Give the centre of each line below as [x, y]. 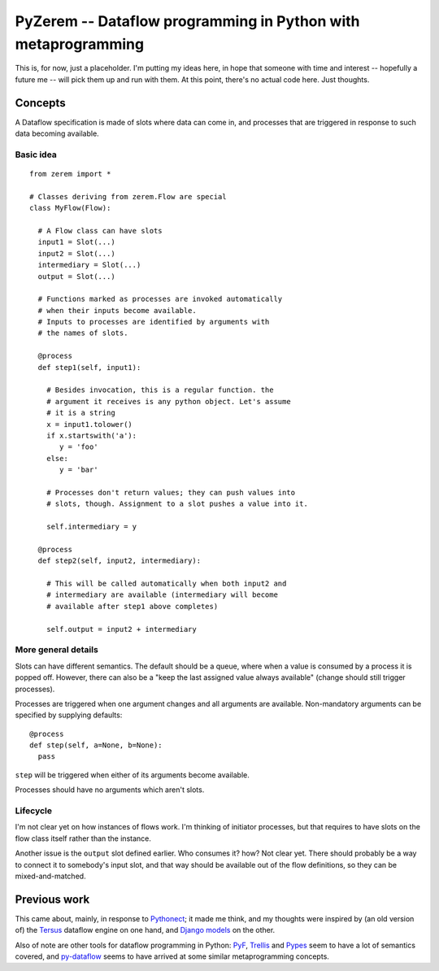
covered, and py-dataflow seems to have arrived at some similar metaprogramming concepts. [172, 956]
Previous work [52, 899]
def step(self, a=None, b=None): [96, 745]
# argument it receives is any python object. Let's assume [169, 401]
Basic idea [36, 155]
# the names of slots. [83, 333]
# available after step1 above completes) [132, 606]
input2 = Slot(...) [76, 253]
